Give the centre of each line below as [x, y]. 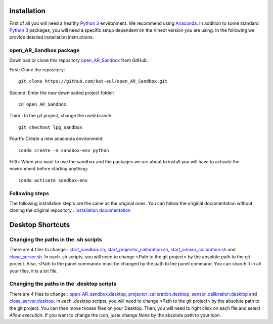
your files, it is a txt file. [34, 271]
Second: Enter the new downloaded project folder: [62, 92]
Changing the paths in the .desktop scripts [63, 284]
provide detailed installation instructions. [52, 37]
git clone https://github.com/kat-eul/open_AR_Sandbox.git [93, 81]
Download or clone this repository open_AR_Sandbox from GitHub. [79, 60]
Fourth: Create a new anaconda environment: [56, 138]
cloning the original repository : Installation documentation [70, 210]
